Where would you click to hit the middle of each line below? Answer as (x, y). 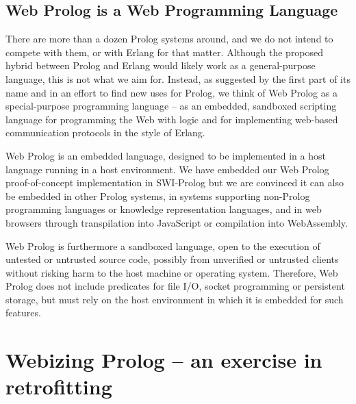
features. (23, 313)
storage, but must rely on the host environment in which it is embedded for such (175, 299)
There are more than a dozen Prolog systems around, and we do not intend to (169, 39)
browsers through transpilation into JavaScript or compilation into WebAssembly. (177, 222)
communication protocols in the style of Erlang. (105, 132)
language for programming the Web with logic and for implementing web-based (172, 119)
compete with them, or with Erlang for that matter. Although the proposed (165, 52)
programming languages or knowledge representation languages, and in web (164, 209)
